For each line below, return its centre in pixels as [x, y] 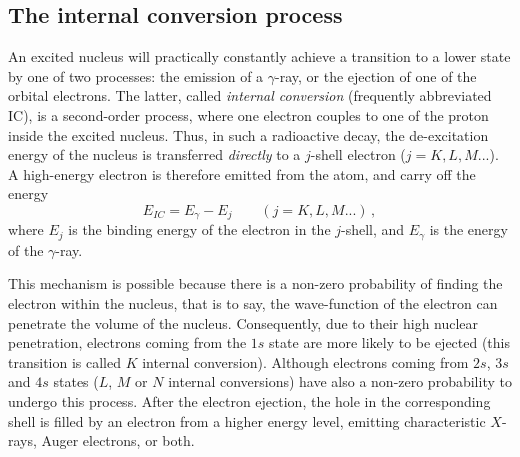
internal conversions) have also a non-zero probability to [340, 381]
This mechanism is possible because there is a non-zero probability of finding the [255, 283]
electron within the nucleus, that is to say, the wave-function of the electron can [253, 303]
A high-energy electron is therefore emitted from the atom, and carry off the [242, 173]
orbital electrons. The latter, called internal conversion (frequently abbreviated [250, 95]
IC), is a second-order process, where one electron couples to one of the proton [248, 114]
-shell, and [373, 229]
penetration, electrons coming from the [127, 342]
